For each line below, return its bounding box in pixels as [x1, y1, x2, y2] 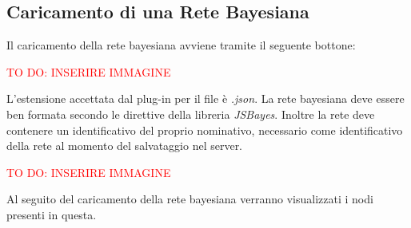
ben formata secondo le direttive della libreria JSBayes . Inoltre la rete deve [6, 105, 375, 122]
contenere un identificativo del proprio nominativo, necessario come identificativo [6, 121, 403, 138]
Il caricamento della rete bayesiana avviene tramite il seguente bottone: [6, 37, 356, 53]
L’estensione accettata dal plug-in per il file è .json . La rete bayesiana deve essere [6, 90, 405, 107]
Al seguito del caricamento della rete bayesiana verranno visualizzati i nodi [6, 191, 373, 207]
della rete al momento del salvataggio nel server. [6, 137, 243, 154]
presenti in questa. [6, 206, 97, 222]
